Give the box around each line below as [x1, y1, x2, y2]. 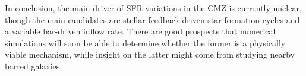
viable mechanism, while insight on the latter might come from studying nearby [5, 48, 295, 61]
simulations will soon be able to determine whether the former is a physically [5, 36, 286, 49]
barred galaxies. [5, 59, 62, 72]
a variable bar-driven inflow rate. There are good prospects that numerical [5, 25, 276, 37]
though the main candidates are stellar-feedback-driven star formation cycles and [5, 13, 300, 26]
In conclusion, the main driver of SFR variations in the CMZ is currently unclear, [5, 2, 302, 14]
